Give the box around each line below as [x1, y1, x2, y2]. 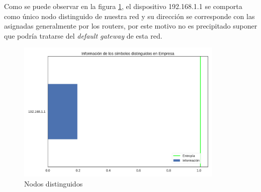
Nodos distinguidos [24, 178, 83, 188]
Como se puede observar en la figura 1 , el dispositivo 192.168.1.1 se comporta [4, 1, 242, 11]
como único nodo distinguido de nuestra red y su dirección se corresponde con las [4, 11, 255, 21]
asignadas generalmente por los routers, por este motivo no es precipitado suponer [4, 21, 257, 31]
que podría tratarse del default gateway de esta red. [4, 30, 162, 41]
